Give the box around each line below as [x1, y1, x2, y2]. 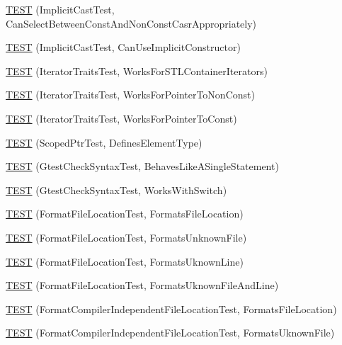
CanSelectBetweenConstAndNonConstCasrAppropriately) [6, 16, 257, 30]
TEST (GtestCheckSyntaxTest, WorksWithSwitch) [6, 182, 227, 197]
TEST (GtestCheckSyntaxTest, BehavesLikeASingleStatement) [6, 159, 279, 174]
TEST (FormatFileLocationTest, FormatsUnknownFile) [6, 230, 247, 244]
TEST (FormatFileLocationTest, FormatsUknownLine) [6, 254, 244, 268]
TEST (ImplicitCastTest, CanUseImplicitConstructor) [6, 40, 241, 55]
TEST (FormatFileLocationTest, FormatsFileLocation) [6, 206, 244, 221]
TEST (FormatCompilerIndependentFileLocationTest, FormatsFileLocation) [6, 301, 337, 316]
